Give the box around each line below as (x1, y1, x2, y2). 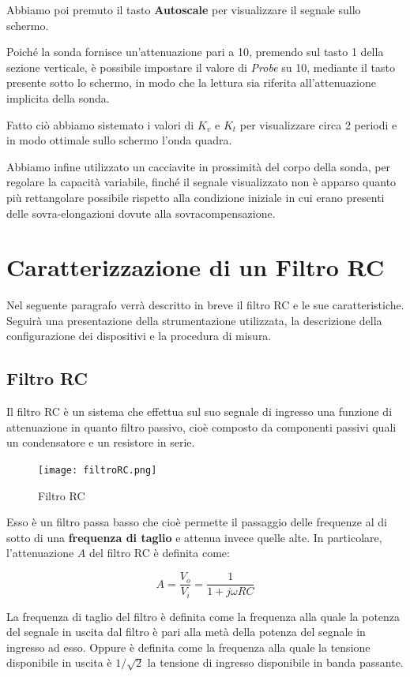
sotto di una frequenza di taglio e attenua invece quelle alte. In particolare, (6, 529, 382, 545)
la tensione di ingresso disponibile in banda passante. (147, 654, 404, 671)
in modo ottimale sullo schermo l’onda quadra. (6, 132, 232, 148)
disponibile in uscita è (6, 654, 112, 671)
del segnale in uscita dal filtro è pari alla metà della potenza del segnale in (6, 623, 366, 640)
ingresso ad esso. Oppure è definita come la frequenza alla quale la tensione (6, 638, 371, 655)
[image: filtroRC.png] (38, 465, 157, 477)
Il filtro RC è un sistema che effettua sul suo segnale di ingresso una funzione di (6, 403, 393, 420)
